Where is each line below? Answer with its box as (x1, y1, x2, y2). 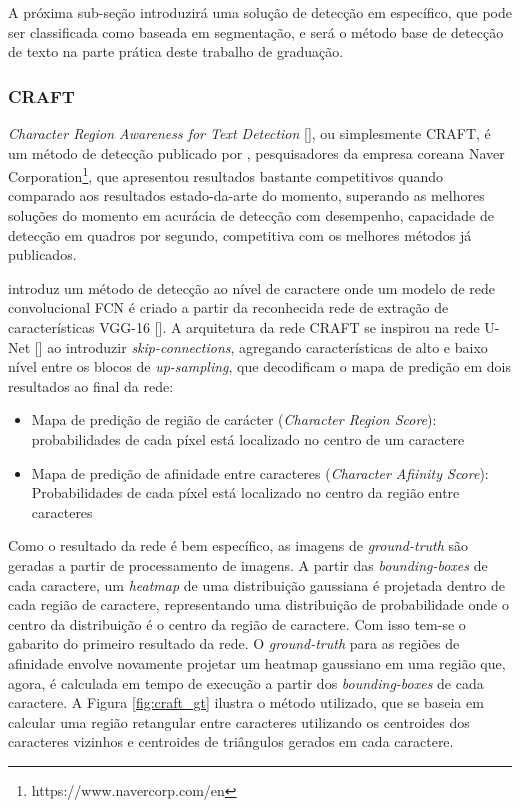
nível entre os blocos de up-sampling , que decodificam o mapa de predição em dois (8, 356, 511, 377)
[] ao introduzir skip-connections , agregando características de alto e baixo (34, 336, 488, 357)
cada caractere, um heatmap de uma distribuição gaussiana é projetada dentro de (8, 574, 505, 595)
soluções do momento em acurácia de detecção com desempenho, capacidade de (8, 205, 494, 226)
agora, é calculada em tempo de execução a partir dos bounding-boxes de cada (8, 672, 484, 693)
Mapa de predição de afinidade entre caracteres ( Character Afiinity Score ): (31, 462, 489, 483)
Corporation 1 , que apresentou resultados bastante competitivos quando (8, 163, 443, 186)
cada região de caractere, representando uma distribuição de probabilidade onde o (8, 594, 509, 615)
